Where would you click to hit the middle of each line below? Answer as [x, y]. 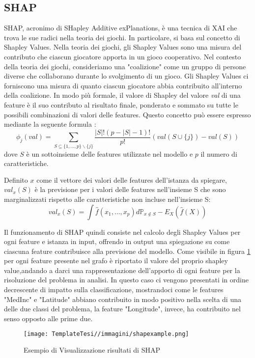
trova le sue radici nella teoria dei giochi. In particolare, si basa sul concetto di [122, 37]
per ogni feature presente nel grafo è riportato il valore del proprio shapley [116, 261]
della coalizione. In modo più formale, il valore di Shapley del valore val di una [122, 95]
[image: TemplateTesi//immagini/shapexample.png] [106, 334]
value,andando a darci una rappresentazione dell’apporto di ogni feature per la [122, 270]
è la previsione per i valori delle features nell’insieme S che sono [130, 189]
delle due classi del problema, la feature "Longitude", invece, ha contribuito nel [122, 309]
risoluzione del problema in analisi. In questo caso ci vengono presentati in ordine [126, 280]
